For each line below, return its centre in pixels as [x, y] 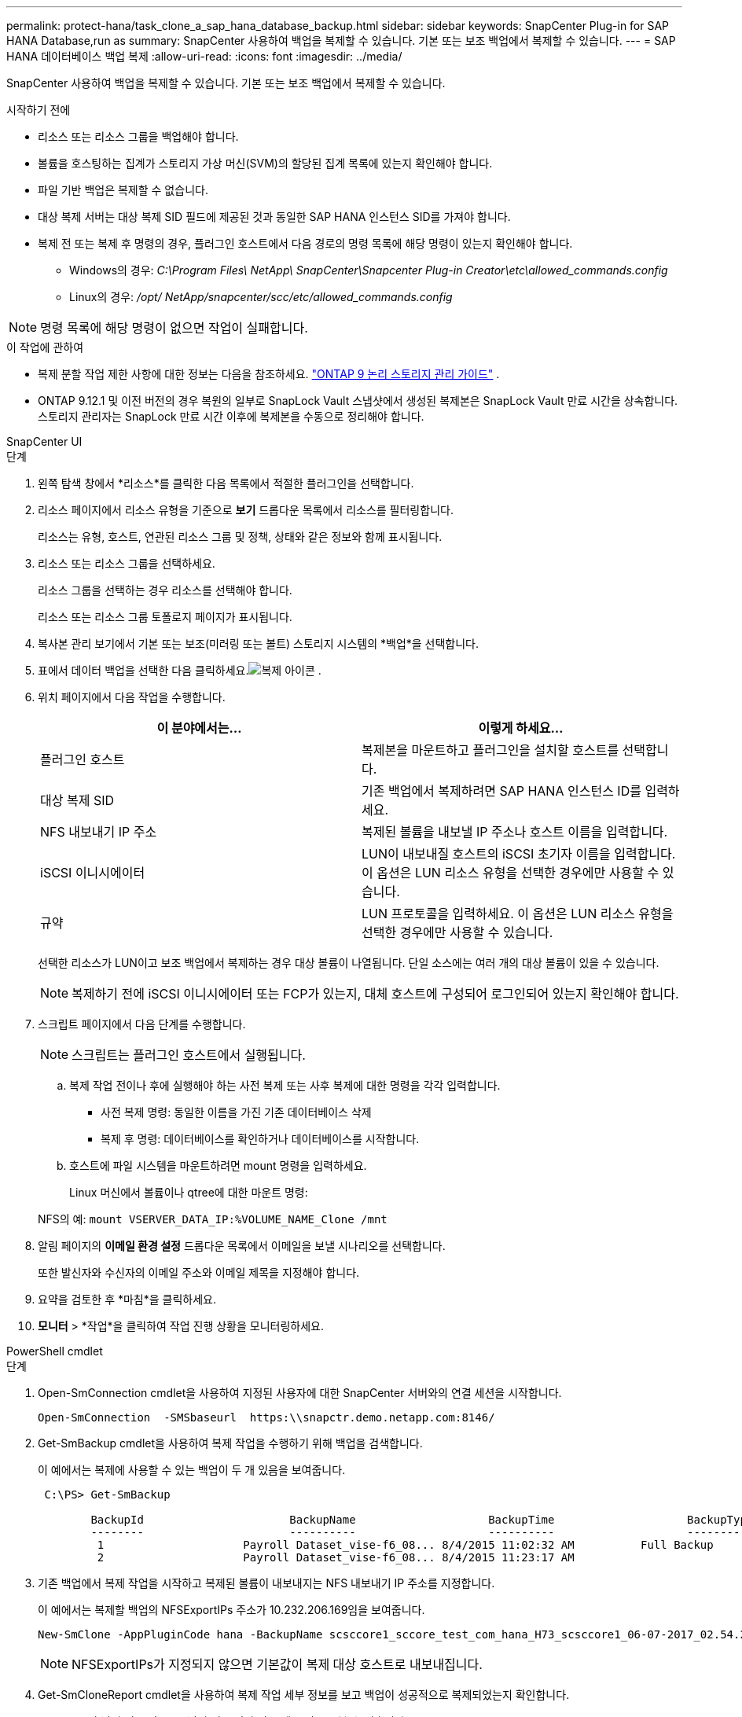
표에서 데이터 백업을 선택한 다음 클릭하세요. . [180, 670]
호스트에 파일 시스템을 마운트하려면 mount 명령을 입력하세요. [218, 1166]
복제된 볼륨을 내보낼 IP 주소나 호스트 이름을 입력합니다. [515, 832]
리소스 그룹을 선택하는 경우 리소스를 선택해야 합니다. [165, 590]
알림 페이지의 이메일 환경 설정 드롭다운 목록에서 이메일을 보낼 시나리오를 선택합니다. [242, 1246]
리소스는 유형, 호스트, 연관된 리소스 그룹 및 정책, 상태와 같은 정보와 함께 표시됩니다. [240, 537]
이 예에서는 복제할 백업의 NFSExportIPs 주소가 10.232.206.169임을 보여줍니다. [231, 1610]
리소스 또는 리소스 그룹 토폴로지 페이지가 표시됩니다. [165, 617]
